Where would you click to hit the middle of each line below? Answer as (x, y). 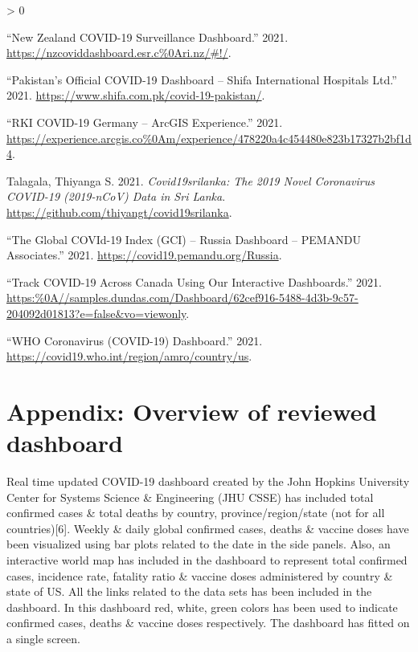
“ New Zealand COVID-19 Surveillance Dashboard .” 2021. (148, 37)
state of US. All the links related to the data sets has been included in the (189, 591)
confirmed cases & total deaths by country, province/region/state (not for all (196, 513)
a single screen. (43, 638)
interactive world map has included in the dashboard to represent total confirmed (207, 559)
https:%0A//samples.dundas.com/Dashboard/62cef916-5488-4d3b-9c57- (182, 297)
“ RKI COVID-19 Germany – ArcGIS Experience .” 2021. (145, 122)
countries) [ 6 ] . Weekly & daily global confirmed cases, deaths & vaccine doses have (208, 528)
